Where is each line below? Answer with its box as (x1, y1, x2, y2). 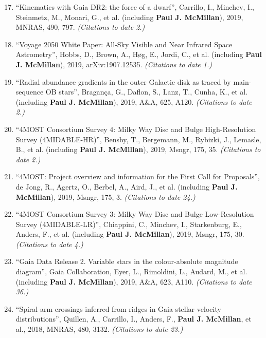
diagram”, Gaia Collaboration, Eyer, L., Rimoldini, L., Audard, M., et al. (15, 266, 247, 277)
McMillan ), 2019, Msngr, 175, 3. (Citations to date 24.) (15, 191, 196, 202)
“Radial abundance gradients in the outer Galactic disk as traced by (15, 76, 231, 87)
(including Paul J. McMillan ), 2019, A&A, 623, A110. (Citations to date (15, 276, 252, 287)
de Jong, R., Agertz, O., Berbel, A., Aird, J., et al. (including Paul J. (15, 181, 238, 192)
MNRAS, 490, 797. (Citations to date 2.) (15, 22, 145, 32)
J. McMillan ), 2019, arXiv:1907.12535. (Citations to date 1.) (15, 59, 212, 69)
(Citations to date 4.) (15, 238, 83, 249)
